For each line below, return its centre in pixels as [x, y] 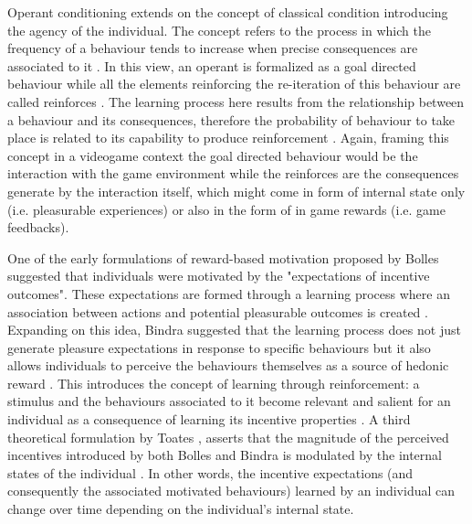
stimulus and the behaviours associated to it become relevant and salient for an [229, 401]
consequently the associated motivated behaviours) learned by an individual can [231, 491]
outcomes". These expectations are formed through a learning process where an [229, 293]
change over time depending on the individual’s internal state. [181, 509]
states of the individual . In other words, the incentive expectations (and [210, 472]
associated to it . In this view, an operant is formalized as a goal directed [212, 65]
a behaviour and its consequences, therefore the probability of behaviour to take [231, 119]
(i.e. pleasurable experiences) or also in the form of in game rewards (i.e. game [227, 209]
